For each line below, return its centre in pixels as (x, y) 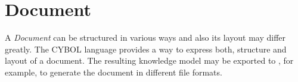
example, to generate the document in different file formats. (114, 72)
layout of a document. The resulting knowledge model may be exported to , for (149, 60)
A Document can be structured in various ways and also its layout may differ (145, 37)
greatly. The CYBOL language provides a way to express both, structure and (146, 49)
